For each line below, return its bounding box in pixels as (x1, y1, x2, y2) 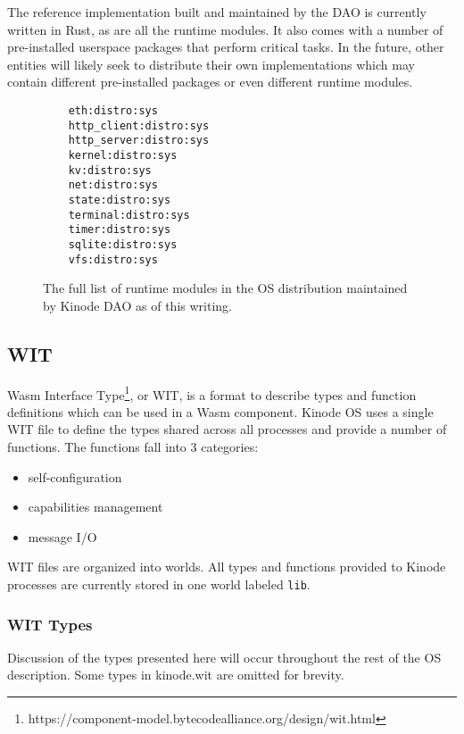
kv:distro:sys (68, 163, 152, 177)
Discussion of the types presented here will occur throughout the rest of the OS (7, 647, 442, 666)
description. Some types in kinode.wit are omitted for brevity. (7, 665, 344, 684)
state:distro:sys (68, 193, 171, 206)
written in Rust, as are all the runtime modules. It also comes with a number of (7, 20, 443, 38)
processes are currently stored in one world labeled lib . (7, 574, 311, 593)
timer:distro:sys (68, 223, 171, 237)
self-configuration (28, 467, 122, 486)
